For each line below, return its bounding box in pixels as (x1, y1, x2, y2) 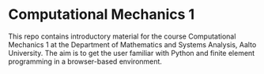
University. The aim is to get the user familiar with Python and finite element (8, 48, 255, 57)
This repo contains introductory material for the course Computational (8, 31, 236, 41)
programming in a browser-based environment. (8, 57, 162, 66)
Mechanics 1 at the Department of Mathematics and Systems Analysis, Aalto (8, 39, 257, 49)
